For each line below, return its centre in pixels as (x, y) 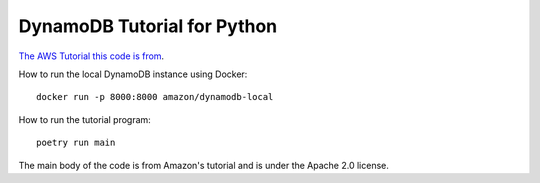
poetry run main (76, 143)
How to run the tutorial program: (85, 119)
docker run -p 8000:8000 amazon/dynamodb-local (155, 97)
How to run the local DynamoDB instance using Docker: (133, 74)
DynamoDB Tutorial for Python (148, 26)
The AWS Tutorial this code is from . (91, 56)
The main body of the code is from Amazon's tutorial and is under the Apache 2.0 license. (204, 165)
